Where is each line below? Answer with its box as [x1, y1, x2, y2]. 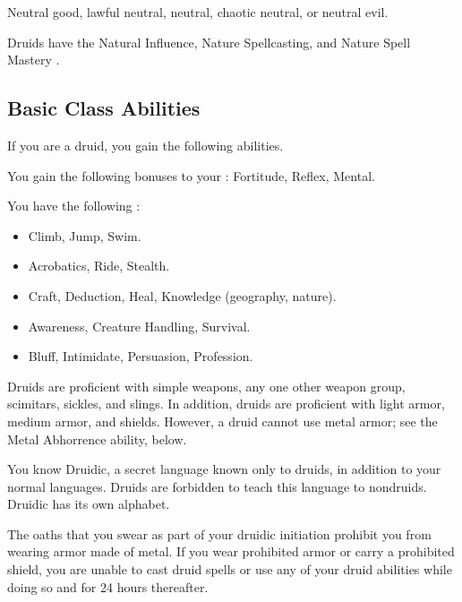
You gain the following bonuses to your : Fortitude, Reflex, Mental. [7, 166, 375, 185]
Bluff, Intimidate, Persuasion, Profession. [28, 347, 253, 365]
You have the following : [7, 196, 141, 215]
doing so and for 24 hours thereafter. [7, 577, 209, 596]
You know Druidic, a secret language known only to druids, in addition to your [7, 460, 441, 478]
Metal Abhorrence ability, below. [7, 429, 187, 448]
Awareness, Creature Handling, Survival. [28, 316, 251, 335]
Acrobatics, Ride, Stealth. [28, 256, 170, 275]
